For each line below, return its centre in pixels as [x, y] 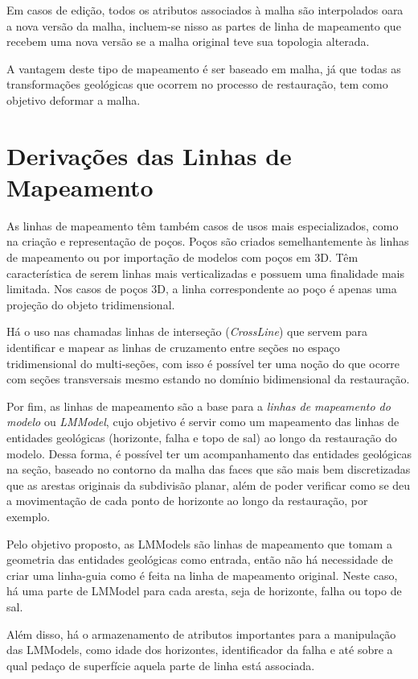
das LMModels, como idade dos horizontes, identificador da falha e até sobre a [200, 650]
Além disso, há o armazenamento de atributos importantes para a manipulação [201, 633]
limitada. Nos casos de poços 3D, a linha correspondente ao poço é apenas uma [202, 289]
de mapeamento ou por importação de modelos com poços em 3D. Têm [182, 257]
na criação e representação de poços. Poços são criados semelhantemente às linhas [208, 241]
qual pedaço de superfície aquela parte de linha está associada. [161, 665]
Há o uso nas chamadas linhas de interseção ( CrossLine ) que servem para [187, 331]
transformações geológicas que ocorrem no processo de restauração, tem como [197, 84]
